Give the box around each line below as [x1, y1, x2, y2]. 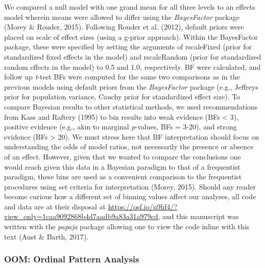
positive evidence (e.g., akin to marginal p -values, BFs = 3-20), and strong [4, 121, 237, 132]
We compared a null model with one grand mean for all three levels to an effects [4, 2, 255, 12]
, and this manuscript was [158, 211, 239, 222]
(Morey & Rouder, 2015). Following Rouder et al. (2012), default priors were [4, 21, 244, 32]
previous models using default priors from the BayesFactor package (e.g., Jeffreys [4, 81, 258, 92]
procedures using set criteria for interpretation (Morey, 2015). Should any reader [4, 181, 256, 192]
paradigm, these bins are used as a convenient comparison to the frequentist [4, 171, 242, 182]
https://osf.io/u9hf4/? [108, 201, 178, 211]
